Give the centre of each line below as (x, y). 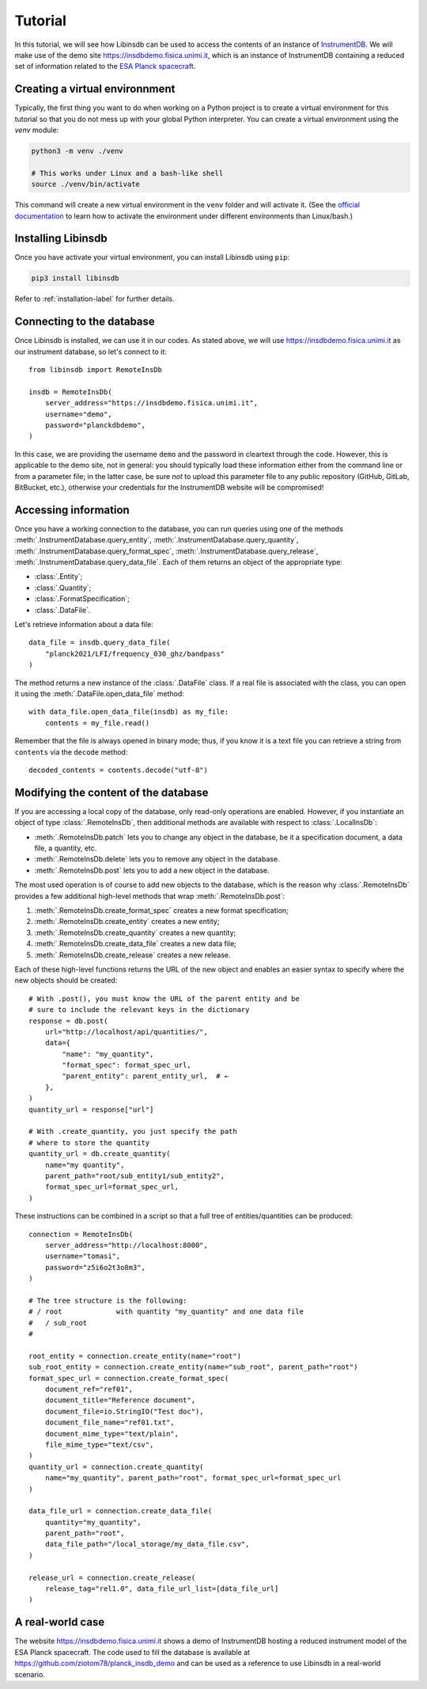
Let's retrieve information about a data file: (84, 625)
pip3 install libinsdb (75, 278)
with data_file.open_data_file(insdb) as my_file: (129, 712)
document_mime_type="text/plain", (112, 1434)
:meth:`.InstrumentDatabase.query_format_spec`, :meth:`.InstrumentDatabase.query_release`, (166, 551)
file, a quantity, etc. (66, 848)
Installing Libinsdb (61, 239)
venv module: (37, 130)
